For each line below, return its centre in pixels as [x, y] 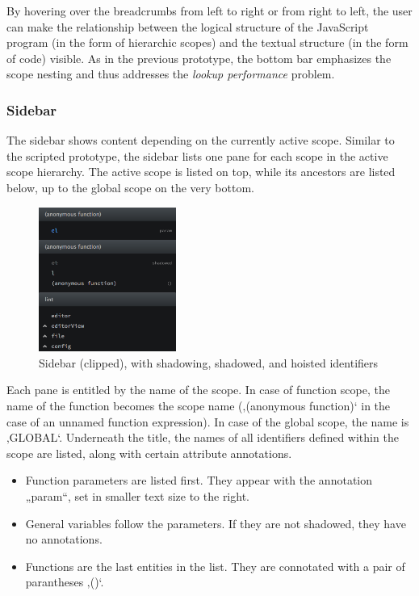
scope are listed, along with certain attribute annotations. [149, 453]
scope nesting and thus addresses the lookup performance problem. [171, 74]
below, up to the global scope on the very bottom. [130, 187]
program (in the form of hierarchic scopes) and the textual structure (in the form [207, 42]
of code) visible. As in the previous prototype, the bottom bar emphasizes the [199, 58]
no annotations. [64, 539]
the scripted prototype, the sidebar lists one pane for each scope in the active [197, 155]
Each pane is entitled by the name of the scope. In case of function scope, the [198, 390]
